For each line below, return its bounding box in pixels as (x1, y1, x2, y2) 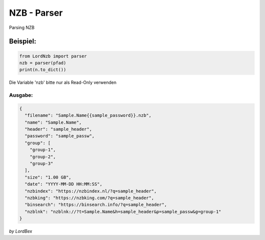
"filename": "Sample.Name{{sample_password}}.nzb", (25, 113, 152, 118)
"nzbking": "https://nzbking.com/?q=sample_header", (25, 195, 154, 201)
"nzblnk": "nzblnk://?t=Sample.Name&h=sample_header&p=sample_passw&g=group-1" (25, 209, 222, 214)
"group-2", (29, 154, 56, 160)
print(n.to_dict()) (19, 67, 66, 73)
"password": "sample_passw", (25, 133, 95, 139)
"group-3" (29, 160, 53, 166)
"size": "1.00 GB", (25, 174, 72, 180)
